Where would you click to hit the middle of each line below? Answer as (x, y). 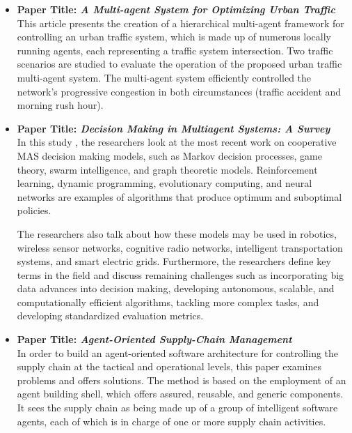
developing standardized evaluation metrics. (110, 316)
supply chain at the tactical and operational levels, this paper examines (169, 366)
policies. (34, 210)
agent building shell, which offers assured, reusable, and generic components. (180, 394)
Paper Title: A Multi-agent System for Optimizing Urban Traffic (176, 9)
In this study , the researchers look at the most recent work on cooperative (177, 142)
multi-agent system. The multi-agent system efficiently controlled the (164, 77)
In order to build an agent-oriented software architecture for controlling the (178, 352)
